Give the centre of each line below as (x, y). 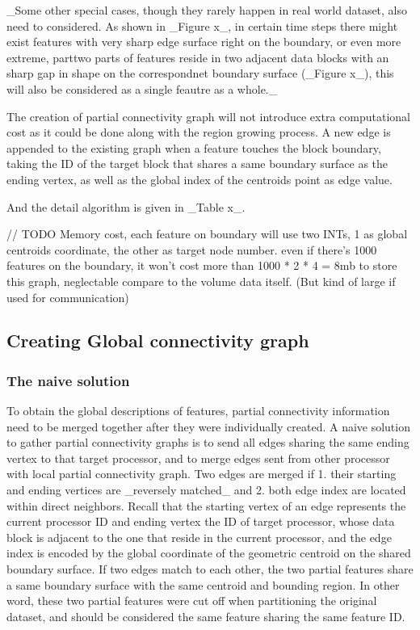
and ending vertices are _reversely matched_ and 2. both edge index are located (206, 490)
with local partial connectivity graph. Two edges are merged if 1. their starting (202, 474)
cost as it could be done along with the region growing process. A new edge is (199, 132)
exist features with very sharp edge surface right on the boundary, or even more (204, 42)
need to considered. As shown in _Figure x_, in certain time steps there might (202, 25)
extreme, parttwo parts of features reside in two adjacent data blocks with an (198, 57)
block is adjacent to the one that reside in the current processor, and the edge (199, 537)
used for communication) (68, 297)
